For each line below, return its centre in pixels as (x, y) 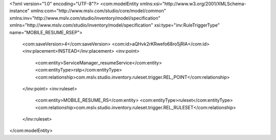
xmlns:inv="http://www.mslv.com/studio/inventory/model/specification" (85, 18)
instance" (20, 11)
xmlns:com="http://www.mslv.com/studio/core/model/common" (98, 11)
